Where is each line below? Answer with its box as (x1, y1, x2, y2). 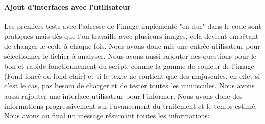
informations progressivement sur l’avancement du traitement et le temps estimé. (4, 100, 257, 111)
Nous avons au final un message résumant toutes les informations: (4, 110, 210, 121)
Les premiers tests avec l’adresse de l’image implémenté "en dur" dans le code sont (4, 20, 261, 31)
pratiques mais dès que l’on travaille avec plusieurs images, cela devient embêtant (4, 30, 259, 41)
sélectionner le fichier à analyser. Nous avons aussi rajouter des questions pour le (4, 50, 257, 61)
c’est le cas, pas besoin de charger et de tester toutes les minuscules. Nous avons (4, 80, 255, 91)
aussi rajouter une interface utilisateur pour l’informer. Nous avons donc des (4, 90, 243, 101)
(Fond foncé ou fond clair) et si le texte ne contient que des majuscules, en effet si (4, 70, 260, 81)
